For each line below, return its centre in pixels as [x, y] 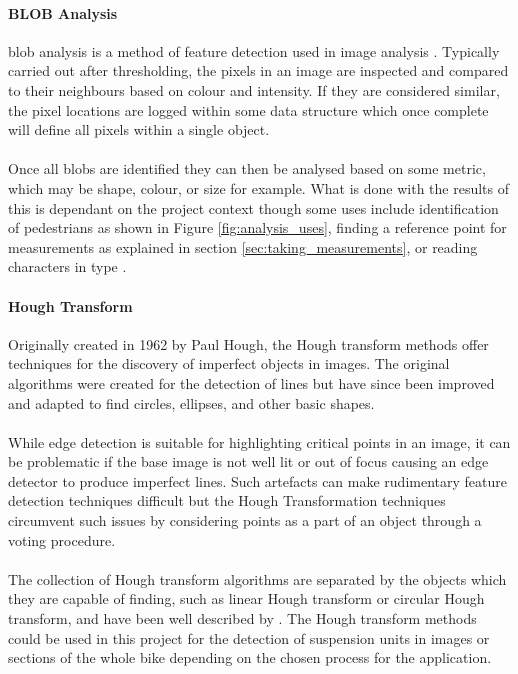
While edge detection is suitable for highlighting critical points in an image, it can [259, 441]
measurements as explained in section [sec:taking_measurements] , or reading [243, 246]
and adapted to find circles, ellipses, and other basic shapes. [191, 402]
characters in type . [67, 266]
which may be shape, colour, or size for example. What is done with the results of [259, 187]
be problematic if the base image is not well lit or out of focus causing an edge [248, 461]
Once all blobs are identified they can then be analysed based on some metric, [247, 168]
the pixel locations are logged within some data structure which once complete [248, 109]
